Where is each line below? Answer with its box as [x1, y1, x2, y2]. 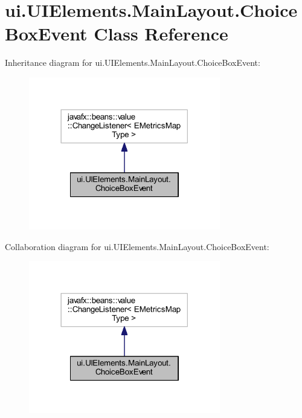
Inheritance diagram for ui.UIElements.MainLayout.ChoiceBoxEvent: [5, 56, 260, 69]
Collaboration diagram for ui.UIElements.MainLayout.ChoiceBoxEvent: [5, 240, 269, 252]
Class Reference [94, 21, 228, 46]
